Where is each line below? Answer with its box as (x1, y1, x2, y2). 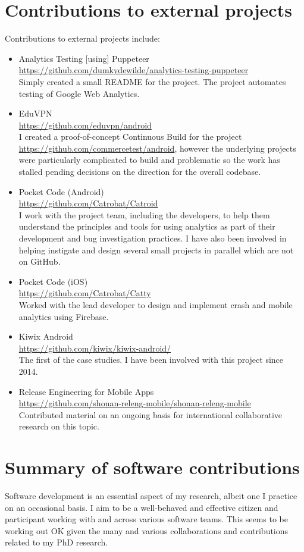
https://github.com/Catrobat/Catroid (18, 197, 158, 209)
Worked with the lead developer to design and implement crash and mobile (18, 299, 293, 310)
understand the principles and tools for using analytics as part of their (18, 220, 275, 233)
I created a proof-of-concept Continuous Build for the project (18, 130, 242, 143)
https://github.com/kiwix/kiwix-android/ (18, 341, 171, 354)
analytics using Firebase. (18, 310, 109, 322)
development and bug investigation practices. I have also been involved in (18, 232, 287, 244)
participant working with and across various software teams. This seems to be (5, 513, 288, 525)
